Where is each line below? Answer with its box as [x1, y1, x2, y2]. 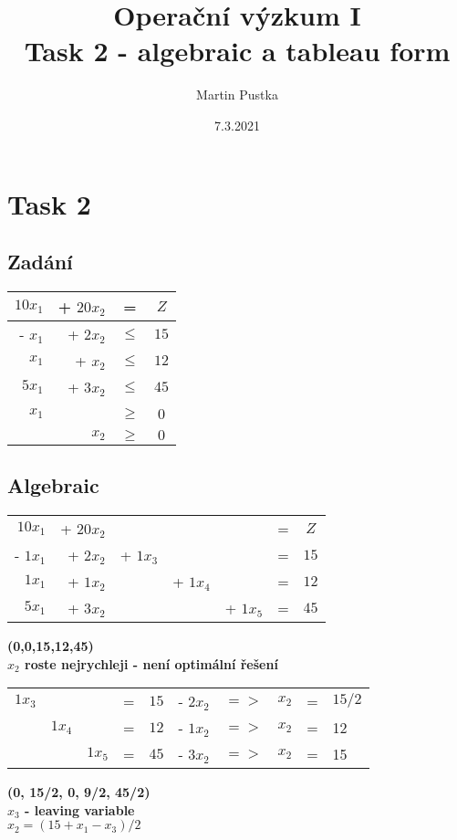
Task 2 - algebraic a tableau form [24, 32, 451, 69]
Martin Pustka [196, 85, 278, 104]
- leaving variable [25, 800, 135, 819]
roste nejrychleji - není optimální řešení [25, 654, 278, 673]
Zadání [7, 247, 73, 276]
